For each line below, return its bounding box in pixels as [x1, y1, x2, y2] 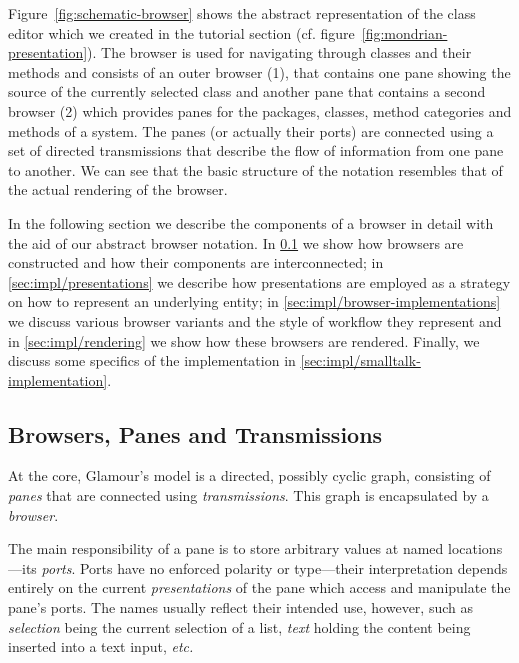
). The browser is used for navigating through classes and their [87, 42, 472, 63]
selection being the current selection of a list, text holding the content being [8, 616, 471, 637]
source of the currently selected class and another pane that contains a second [8, 81, 486, 102]
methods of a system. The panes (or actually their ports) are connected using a [8, 120, 494, 141]
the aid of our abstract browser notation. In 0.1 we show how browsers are [8, 232, 464, 253]
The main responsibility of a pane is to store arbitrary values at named [8, 538, 444, 559]
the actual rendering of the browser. [8, 179, 228, 200]
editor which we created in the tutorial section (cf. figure [8, 22, 355, 43]
